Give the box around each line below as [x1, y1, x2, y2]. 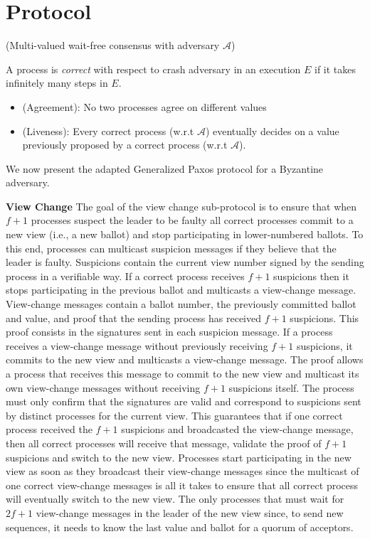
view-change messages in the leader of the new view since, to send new [36, 505, 344, 520]
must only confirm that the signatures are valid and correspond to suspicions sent [6, 394, 361, 409]
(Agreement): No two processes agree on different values [22, 99, 267, 114]
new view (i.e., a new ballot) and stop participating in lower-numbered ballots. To [6, 227, 364, 242]
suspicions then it [273, 268, 349, 283]
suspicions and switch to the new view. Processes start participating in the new [6, 449, 351, 464]
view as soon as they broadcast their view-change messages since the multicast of [6, 464, 359, 479]
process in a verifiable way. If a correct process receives [6, 268, 245, 283]
